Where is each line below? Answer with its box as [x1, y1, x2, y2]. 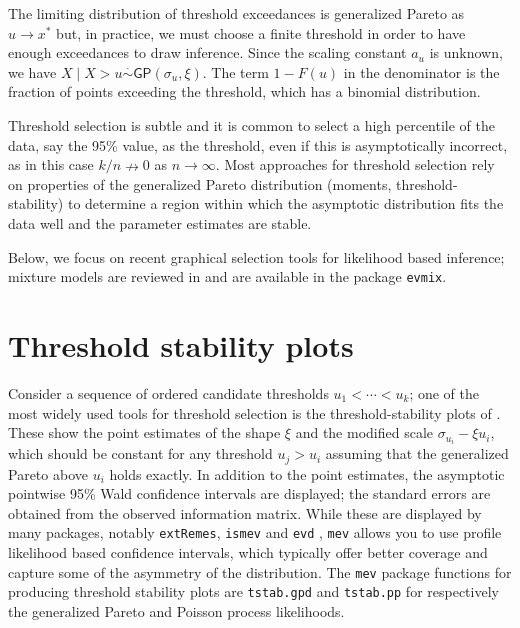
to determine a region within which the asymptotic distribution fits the [67, 193, 504, 214]
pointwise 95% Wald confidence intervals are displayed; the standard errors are [8, 483, 491, 504]
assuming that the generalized [325, 443, 509, 464]
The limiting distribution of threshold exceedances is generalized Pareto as [8, 3, 465, 23]
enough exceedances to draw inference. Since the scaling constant [8, 42, 407, 63]
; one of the [409, 382, 479, 403]
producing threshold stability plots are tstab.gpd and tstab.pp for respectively [8, 581, 499, 602]
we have [8, 61, 57, 82]
